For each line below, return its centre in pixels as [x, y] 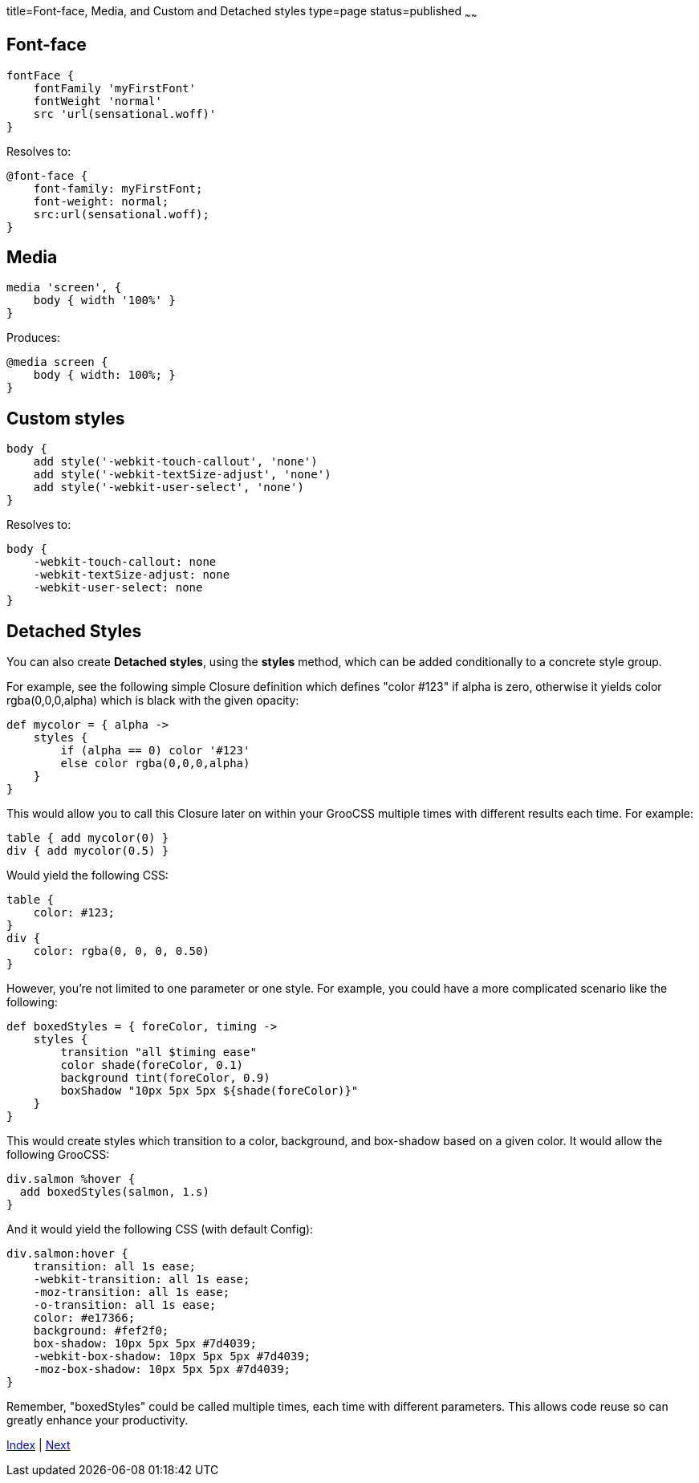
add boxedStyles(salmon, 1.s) [114, 1192]
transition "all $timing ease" [158, 1052]
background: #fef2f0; [101, 1331]
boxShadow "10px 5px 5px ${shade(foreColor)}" [209, 1091]
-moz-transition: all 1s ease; [132, 1292]
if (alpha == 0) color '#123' [155, 751]
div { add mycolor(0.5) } [88, 851]
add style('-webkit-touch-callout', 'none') [175, 462]
